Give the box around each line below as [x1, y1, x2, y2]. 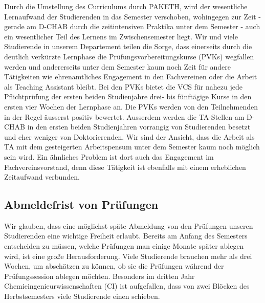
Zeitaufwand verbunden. [4, 171, 80, 182]
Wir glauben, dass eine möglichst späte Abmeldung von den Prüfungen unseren [4, 220, 253, 231]
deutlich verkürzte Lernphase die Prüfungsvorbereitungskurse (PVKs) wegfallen [4, 51, 254, 61]
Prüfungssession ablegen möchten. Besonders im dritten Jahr [4, 270, 195, 281]
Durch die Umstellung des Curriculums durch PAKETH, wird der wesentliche [4, 1, 248, 11]
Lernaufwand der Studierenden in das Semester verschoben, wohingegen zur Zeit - [4, 11, 261, 21]
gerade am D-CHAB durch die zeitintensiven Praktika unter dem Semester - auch [4, 21, 260, 32]
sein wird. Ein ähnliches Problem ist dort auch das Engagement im [4, 151, 214, 162]
